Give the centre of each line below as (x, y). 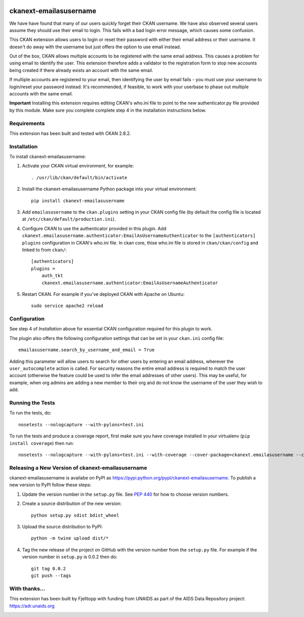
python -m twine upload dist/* (70, 538)
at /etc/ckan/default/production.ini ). (69, 219)
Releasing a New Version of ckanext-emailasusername (78, 468)
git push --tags (51, 575)
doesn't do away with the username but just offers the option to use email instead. (95, 47)
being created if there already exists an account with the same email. (81, 70)
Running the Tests (32, 402)
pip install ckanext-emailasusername (78, 201)
